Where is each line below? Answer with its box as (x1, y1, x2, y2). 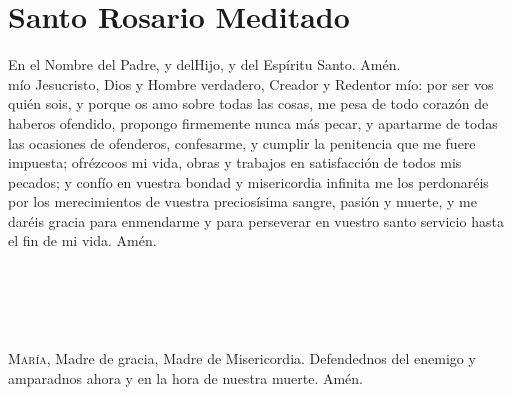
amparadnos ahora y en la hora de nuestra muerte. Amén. (8, 367, 364, 388)
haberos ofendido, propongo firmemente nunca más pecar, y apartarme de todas (8, 112, 498, 133)
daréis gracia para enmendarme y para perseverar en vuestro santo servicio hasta (8, 210, 504, 231)
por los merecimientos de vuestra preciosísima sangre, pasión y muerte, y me (8, 191, 477, 212)
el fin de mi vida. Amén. (8, 230, 157, 251)
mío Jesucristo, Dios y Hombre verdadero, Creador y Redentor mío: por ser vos (8, 73, 494, 94)
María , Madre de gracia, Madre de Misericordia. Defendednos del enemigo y (8, 348, 476, 369)
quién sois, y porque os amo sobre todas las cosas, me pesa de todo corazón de (8, 93, 489, 114)
